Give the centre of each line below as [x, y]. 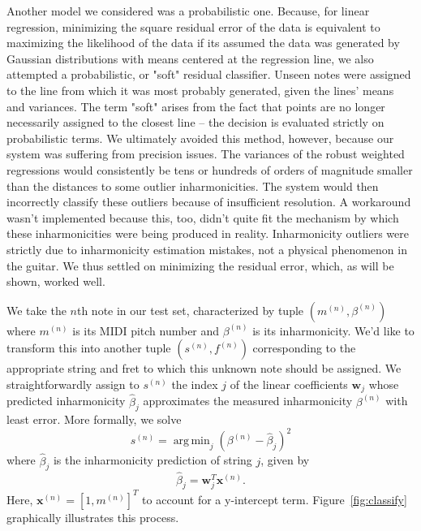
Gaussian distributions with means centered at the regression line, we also [190, 58]
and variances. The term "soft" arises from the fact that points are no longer [196, 106]
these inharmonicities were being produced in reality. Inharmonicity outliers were [208, 233]
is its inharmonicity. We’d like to [333, 330]
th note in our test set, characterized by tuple [190, 310]
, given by [285, 460]
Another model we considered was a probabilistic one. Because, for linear [188, 11]
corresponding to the [304, 348]
